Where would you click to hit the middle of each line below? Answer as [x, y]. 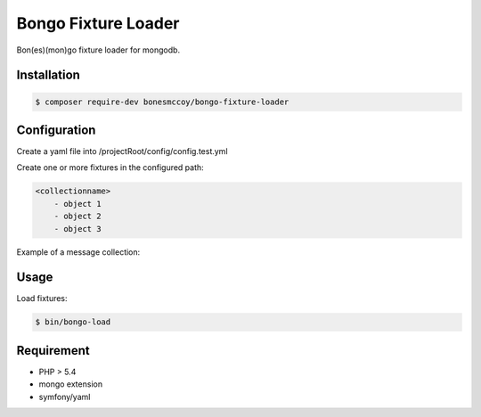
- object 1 [77, 204]
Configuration [56, 130]
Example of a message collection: [78, 252]
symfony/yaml [65, 397]
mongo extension [70, 384]
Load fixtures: [42, 298]
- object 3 [77, 229]
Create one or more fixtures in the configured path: [110, 168]
